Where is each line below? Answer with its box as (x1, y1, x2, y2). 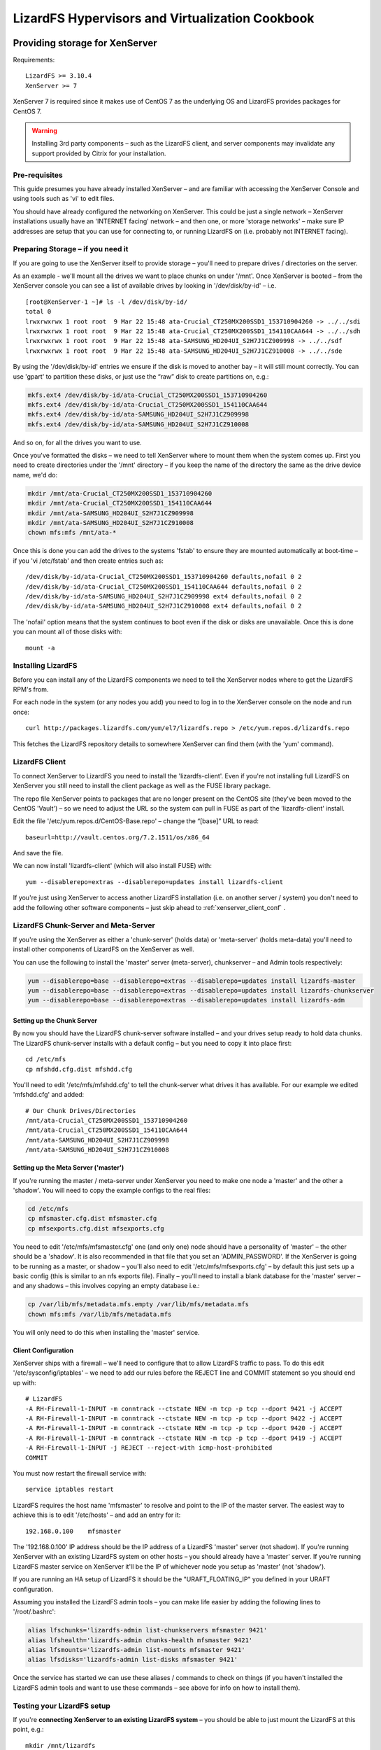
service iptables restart (25, 1485, 115, 1494)
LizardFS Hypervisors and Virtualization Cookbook (13, 10, 315, 26)
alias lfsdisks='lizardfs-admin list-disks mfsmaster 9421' (27, 1655, 238, 1664)
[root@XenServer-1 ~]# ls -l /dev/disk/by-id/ (25, 297, 188, 306)
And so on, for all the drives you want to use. (13, 438, 143, 447)
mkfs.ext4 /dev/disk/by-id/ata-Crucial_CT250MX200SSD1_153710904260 (27, 391, 268, 399)
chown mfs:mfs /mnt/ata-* (27, 528, 117, 537)
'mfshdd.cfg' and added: (13, 1091, 85, 1099)
